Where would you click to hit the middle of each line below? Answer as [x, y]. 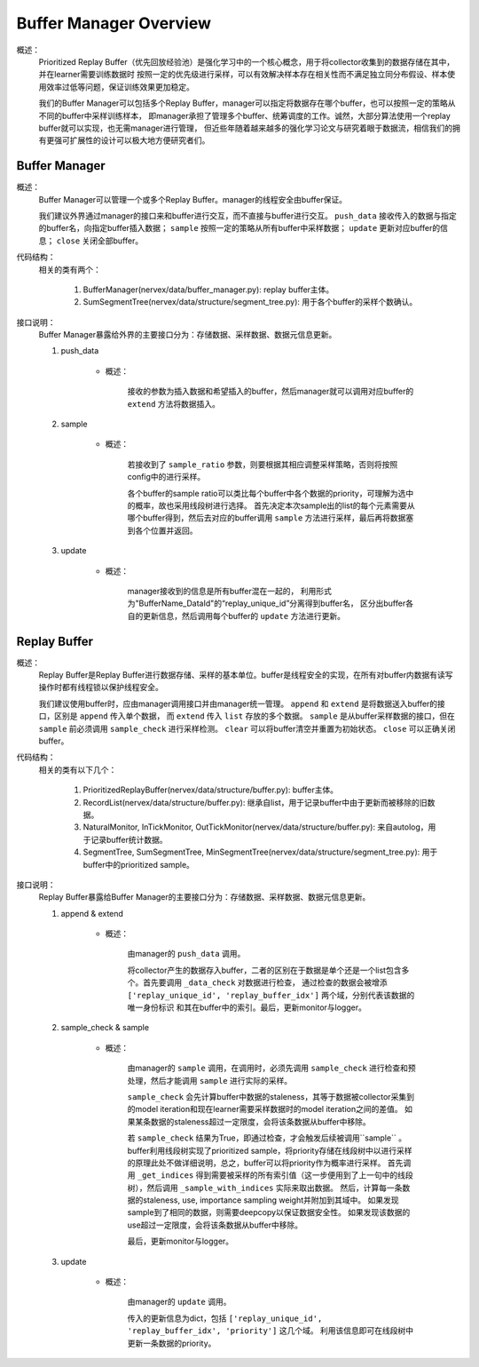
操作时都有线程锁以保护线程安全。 [101, 687]
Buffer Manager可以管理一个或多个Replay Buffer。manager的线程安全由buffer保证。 [193, 199]
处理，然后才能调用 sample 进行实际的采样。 [210, 1080]
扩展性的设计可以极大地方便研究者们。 [140, 140]
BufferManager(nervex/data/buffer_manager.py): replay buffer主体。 [208, 290]
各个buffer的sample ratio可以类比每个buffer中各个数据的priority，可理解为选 [267, 493]
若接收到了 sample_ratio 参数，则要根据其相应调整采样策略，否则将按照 [263, 464]
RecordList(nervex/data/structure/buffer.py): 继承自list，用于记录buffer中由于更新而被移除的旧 [255, 802]
